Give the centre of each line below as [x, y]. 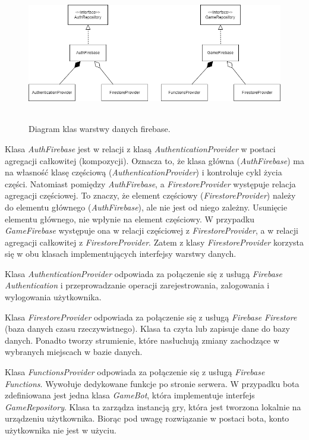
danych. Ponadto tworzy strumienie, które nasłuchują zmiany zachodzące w [142, 340]
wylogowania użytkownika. [53, 297]
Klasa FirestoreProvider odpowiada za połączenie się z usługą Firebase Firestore [151, 317]
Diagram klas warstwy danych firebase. [100, 129]
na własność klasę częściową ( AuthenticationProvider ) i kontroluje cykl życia [144, 172]
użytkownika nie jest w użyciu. [61, 430]
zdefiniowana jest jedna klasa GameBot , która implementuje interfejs [130, 395]
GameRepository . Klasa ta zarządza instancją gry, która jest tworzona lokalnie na [153, 406]
